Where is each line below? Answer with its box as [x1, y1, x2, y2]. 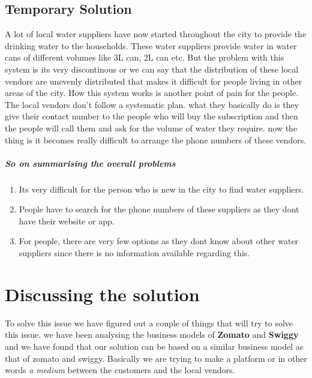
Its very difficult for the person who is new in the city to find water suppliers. [19, 182, 304, 195]
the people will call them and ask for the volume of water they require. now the [5, 121, 298, 134]
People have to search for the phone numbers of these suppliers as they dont [19, 203, 299, 215]
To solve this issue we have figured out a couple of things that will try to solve [5, 316, 293, 329]
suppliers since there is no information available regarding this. [19, 247, 250, 259]
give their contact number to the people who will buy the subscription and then [5, 110, 298, 122]
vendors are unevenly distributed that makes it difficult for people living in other [5, 74, 302, 87]
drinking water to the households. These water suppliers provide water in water [5, 39, 297, 52]
